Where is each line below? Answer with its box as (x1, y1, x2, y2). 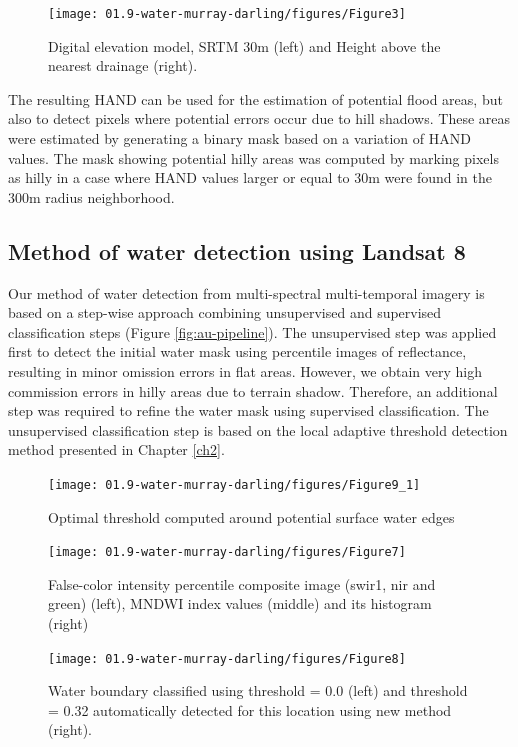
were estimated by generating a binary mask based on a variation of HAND (8, 128, 471, 149)
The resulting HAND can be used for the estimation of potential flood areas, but (8, 88, 503, 109)
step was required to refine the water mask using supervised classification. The (8, 400, 489, 421)
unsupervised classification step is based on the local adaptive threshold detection (8, 419, 508, 440)
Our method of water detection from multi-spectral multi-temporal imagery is (8, 282, 485, 303)
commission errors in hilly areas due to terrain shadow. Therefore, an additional (8, 380, 498, 401)
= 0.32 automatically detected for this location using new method (48, 699, 452, 720)
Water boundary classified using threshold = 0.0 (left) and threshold (48, 680, 468, 701)
